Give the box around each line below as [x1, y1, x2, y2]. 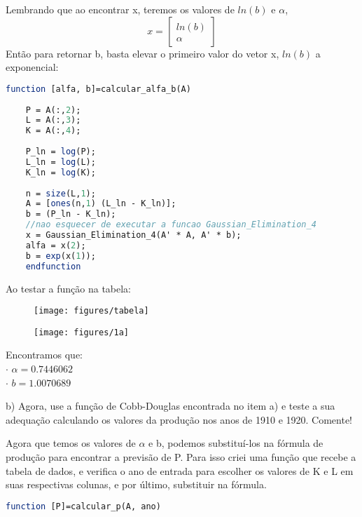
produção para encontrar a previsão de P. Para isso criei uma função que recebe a [6, 450, 356, 464]
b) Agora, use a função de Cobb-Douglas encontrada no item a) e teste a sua [6, 398, 335, 413]
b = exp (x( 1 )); [25, 250, 96, 261]
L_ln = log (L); [25, 156, 96, 167]
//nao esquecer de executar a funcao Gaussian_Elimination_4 [25, 220, 316, 230]
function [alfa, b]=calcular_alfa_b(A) [6, 83, 191, 94]
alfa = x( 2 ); [25, 240, 86, 250]
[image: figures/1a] [34, 327, 130, 337]
